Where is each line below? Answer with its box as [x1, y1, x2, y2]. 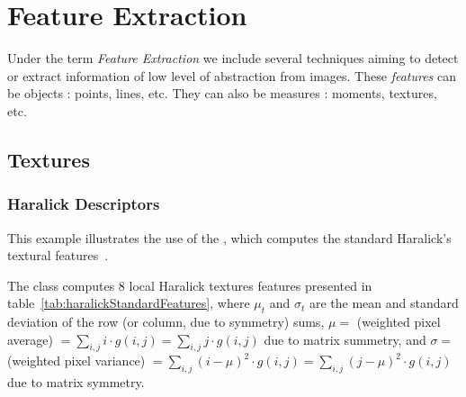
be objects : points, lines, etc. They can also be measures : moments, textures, [7, 84, 437, 103]
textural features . [7, 246, 109, 265]
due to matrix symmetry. [7, 373, 145, 392]
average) [7, 329, 53, 348]
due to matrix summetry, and [264, 329, 426, 348]
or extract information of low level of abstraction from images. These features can [7, 66, 457, 85]
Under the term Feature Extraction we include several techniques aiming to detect [7, 49, 459, 68]
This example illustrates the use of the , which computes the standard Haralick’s [7, 228, 452, 247]
